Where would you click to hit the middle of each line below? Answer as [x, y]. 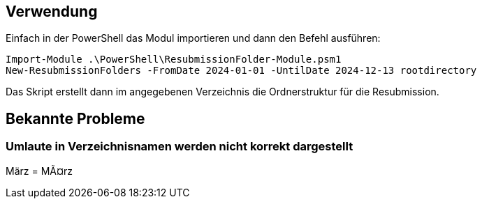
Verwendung [52, 11]
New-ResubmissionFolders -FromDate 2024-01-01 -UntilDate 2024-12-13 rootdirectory [241, 71]
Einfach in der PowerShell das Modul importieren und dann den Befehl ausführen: [193, 38]
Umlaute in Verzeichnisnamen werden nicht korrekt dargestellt [180, 147]
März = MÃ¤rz [39, 171]
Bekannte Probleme [75, 118]
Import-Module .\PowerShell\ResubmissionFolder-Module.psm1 [174, 60]
